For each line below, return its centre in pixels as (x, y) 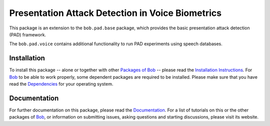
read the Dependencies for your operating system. (61, 84)
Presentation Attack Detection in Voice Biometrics (115, 13)
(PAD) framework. (28, 34)
